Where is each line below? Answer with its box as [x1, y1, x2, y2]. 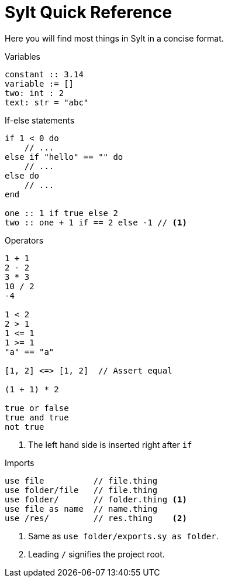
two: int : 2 [5, 88, 64, 98]
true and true [5, 412, 69, 422]
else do [5, 170, 40, 180]
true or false [5, 403, 69, 413]
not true [5, 422, 44, 432]
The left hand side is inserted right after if [28, 439, 192, 450]
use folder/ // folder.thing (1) [5, 494, 187, 504]
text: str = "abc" [5, 97, 89, 107]
